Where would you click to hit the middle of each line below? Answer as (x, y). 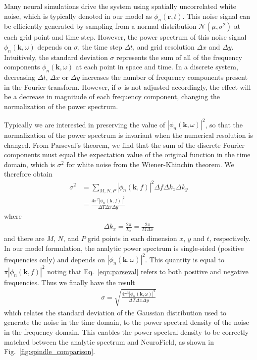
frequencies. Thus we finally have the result (70, 282)
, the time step (100, 46)
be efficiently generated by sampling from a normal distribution (100, 26)
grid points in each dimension (132, 238)
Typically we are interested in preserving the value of (85, 124)
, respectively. (230, 238)
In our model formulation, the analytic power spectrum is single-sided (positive (124, 248)
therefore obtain (28, 174)
